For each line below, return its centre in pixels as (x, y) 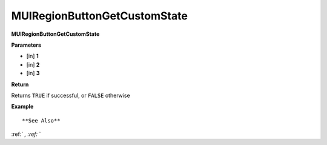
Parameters (26, 45)
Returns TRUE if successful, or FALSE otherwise (71, 95)
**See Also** (41, 120)
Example (22, 107)
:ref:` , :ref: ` (26, 134)
